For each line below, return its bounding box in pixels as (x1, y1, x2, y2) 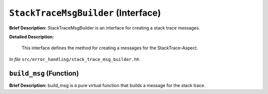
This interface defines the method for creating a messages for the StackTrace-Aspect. (21, 45, 198, 51)
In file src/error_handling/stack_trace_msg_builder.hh (9, 56, 140, 62)
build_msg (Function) (9, 69, 79, 77)
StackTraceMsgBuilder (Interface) (9, 7, 161, 18)
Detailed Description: (9, 33, 54, 39)
